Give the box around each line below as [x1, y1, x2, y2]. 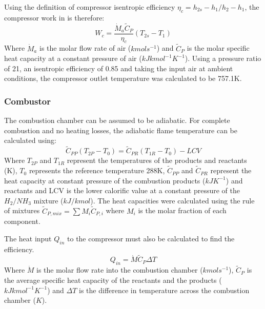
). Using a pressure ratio [185, 53, 261, 64]
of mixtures [4, 205, 40, 216]
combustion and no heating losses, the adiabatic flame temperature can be [4, 125, 237, 135]
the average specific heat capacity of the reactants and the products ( [4, 274, 222, 285]
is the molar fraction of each [138, 205, 227, 216]
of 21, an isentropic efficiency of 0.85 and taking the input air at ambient [4, 63, 233, 73]
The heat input [4, 233, 52, 243]
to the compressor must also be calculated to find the [67, 233, 235, 243]
